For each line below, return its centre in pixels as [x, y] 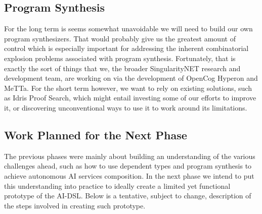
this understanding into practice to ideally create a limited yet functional [117, 185]
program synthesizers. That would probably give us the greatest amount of [120, 38]
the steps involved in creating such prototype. [75, 205]
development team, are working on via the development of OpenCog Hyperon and [131, 78]
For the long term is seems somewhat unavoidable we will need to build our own [128, 29]
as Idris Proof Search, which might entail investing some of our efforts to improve [130, 98]
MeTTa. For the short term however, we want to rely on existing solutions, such [128, 88]
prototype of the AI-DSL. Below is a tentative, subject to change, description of [128, 196]
